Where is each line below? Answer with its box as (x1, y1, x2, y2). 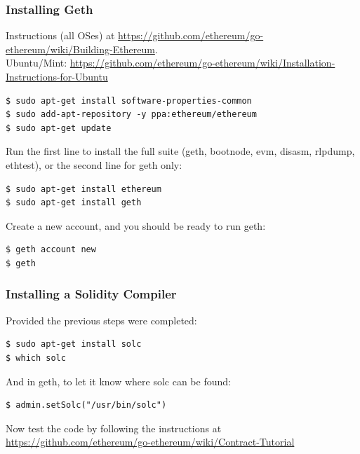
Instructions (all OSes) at (6, 28, 115, 43)
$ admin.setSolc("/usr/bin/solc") (6, 400, 167, 411)
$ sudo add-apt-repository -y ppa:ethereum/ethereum (6, 109, 257, 120)
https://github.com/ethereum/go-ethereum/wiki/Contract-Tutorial (6, 434, 295, 449)
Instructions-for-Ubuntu (6, 69, 108, 83)
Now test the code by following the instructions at (6, 420, 222, 435)
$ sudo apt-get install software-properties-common (6, 95, 252, 106)
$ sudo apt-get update (6, 123, 112, 133)
